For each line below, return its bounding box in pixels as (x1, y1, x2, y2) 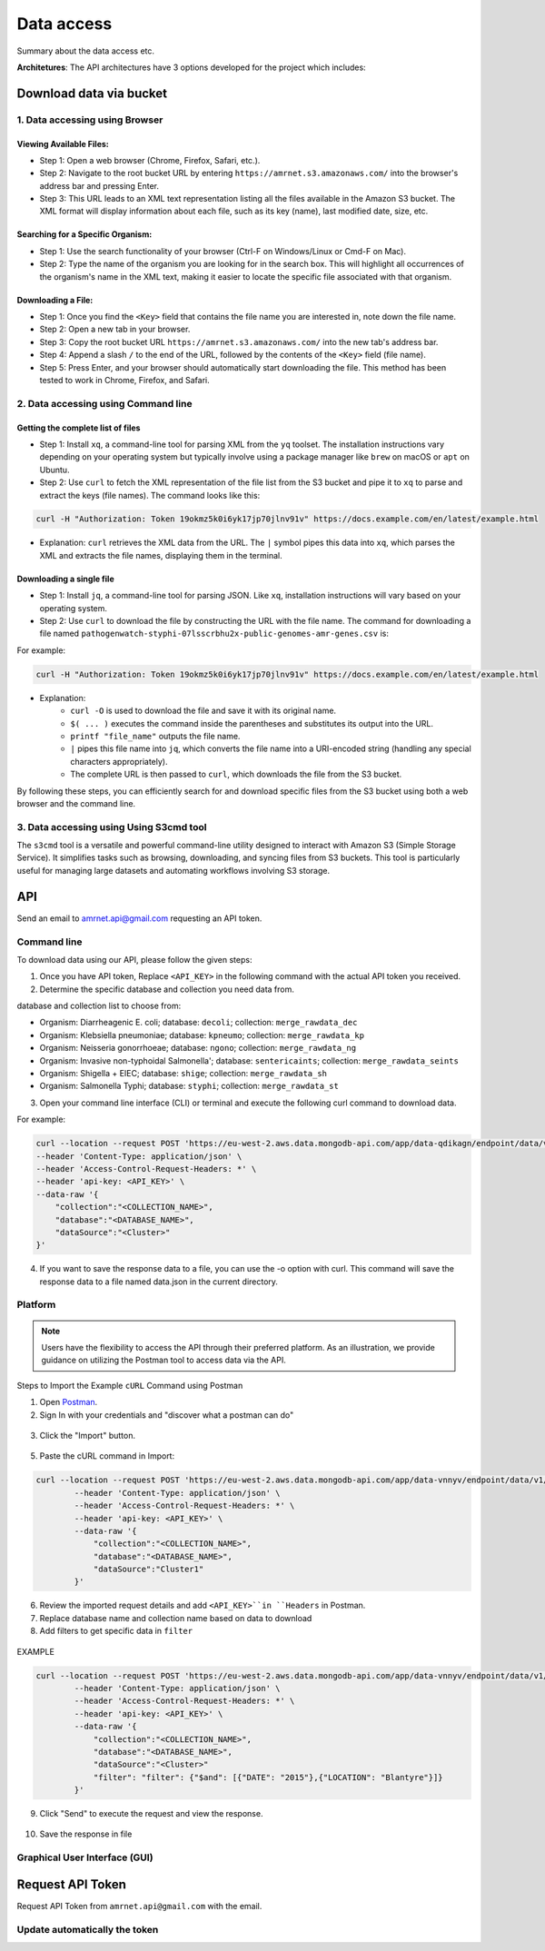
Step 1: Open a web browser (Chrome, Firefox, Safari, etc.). (39, 154, 261, 165)
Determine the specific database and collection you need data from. (39, 984, 295, 995)
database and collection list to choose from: (16, 1000, 182, 1012)
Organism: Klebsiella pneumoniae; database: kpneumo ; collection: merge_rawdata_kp (39, 1029, 365, 1040)
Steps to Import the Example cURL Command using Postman (16, 1380, 243, 1391)
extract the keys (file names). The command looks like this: (39, 490, 261, 500)
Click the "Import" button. (39, 1430, 136, 1441)
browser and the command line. (16, 797, 136, 808)
